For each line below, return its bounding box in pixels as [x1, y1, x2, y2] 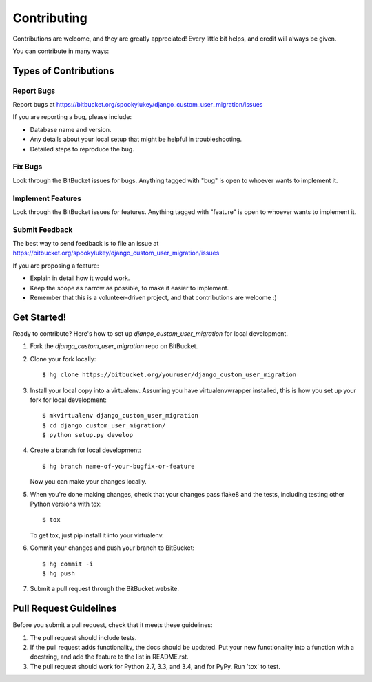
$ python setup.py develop [42, 431, 134, 439]
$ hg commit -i [42, 560, 94, 568]
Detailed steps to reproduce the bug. [30, 145, 134, 153]
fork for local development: [30, 396, 107, 404]
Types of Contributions [12, 65, 114, 76]
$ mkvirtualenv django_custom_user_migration [42, 412, 199, 420]
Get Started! [12, 311, 67, 323]
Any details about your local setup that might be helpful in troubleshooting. [30, 135, 242, 144]
